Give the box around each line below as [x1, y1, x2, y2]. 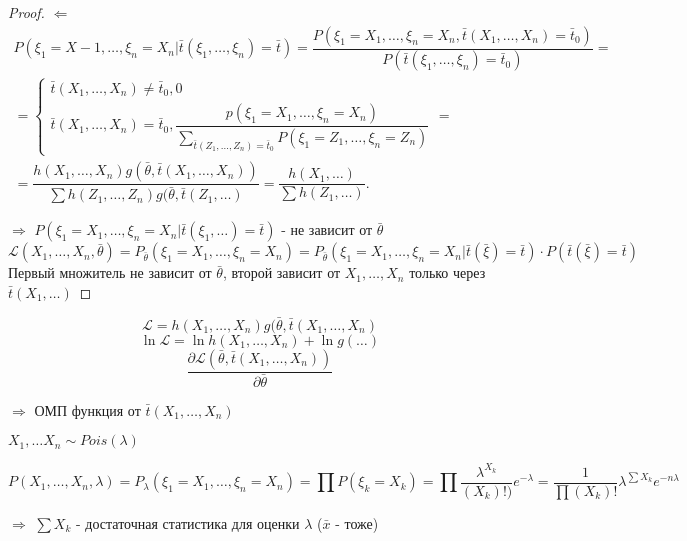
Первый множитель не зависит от [8, 262, 212, 283]
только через [409, 262, 486, 283]
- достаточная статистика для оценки [76, 512, 300, 533]
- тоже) [335, 512, 379, 533]
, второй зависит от [222, 262, 341, 283]
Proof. [8, 2, 45, 22]
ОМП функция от [34, 399, 141, 420]
